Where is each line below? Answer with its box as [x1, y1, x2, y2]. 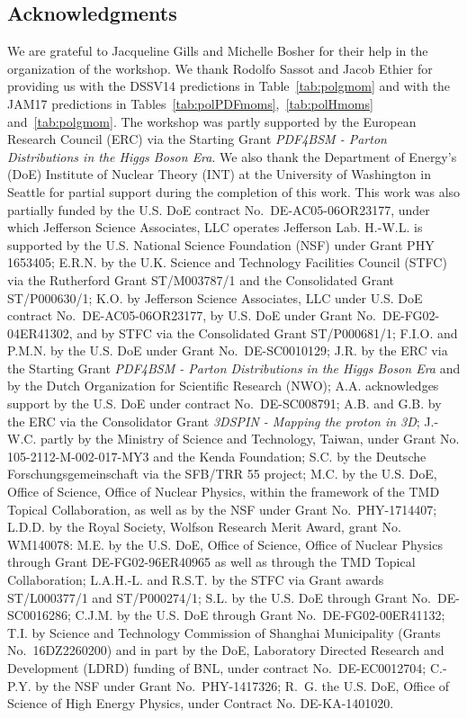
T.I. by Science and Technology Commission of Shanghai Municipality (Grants [7, 623, 441, 642]
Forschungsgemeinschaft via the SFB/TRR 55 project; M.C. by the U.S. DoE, [7, 464, 437, 483]
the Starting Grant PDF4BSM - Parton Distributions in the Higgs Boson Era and [7, 358, 461, 377]
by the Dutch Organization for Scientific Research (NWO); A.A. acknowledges [7, 376, 439, 395]
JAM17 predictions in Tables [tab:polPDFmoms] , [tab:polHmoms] [7, 94, 373, 112]
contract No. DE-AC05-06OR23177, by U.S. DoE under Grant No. [7, 306, 376, 325]
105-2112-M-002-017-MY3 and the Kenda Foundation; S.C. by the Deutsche [7, 446, 427, 465]
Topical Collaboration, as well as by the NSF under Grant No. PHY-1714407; [7, 499, 437, 518]
